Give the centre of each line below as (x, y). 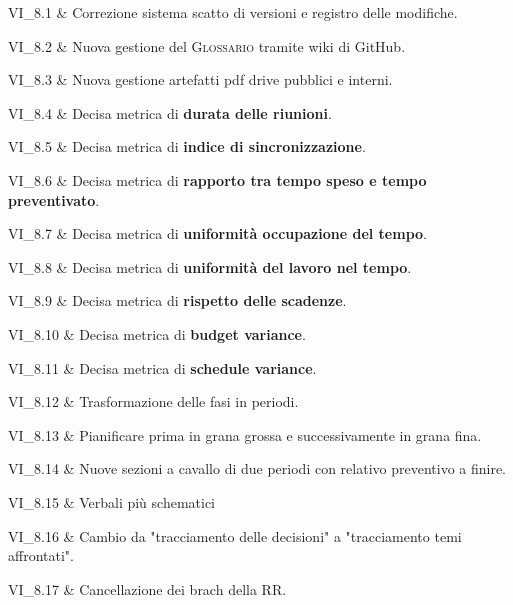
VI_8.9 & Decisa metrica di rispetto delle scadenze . (177, 300)
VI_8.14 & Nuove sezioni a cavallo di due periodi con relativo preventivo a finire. (257, 468)
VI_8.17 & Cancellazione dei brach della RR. (147, 588)
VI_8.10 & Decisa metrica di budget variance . (157, 333)
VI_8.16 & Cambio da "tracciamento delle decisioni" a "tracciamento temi (235, 535)
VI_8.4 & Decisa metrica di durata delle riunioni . (170, 112)
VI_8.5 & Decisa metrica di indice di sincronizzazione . (187, 146)
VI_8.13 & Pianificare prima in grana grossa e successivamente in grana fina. (245, 434)
